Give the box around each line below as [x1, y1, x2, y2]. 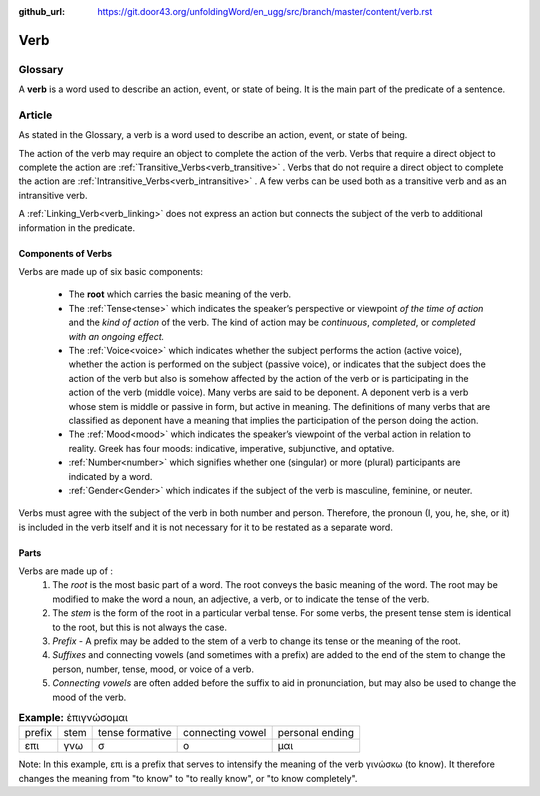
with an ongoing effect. [68, 330, 165, 342]
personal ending [277, 726, 355, 740]
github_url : [18, 6, 65, 17]
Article [18, 108, 53, 122]
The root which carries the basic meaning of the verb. [68, 288, 292, 300]
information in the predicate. [18, 221, 135, 234]
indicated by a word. [68, 470, 153, 482]
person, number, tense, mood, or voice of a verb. [52, 663, 255, 675]
